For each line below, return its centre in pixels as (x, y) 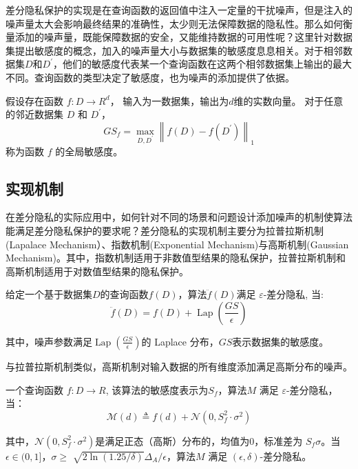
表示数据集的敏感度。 (281, 341)
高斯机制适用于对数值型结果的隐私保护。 (97, 271)
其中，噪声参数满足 (49, 341)
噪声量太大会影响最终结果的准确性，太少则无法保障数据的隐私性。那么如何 (174, 23)
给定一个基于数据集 (49, 294)
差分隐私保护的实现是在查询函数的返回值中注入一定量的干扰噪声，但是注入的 (179, 10)
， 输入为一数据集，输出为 (169, 100)
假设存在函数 (34, 100)
